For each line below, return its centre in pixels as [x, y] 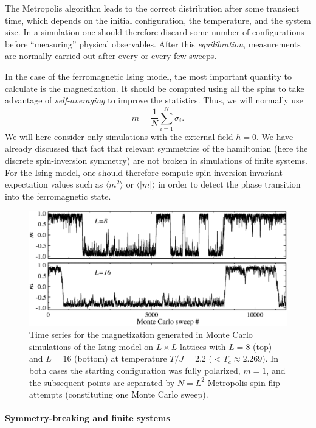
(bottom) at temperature [121, 358]
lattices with [203, 346]
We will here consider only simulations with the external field [119, 136]
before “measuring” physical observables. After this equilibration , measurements [153, 44]
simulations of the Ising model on [91, 346]
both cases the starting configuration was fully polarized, [135, 370]
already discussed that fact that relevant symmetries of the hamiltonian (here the [156, 148]
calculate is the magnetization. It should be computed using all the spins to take [155, 88]
